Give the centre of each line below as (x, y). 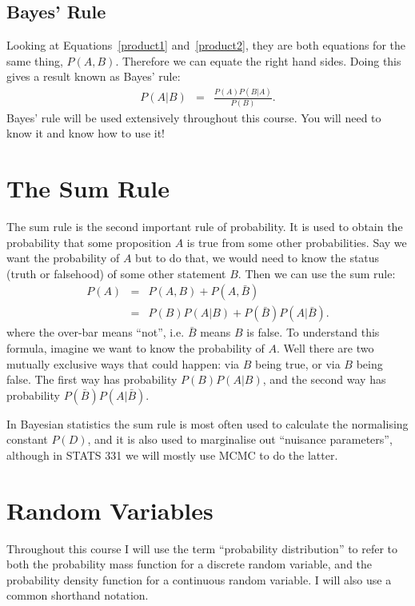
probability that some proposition (89, 242)
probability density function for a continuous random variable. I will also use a (199, 579)
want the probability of (63, 258)
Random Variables (110, 510)
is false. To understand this (313, 332)
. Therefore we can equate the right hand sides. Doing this (258, 60)
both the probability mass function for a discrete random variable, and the (190, 564)
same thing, (35, 60)
